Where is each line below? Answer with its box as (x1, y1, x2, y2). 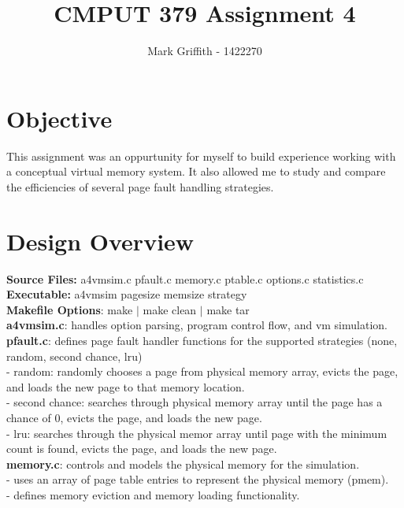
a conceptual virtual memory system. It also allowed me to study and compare (6, 163, 386, 180)
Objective (6, 102, 113, 134)
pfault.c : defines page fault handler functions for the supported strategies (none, (6, 332, 398, 348)
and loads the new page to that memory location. (6, 378, 245, 395)
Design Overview (6, 224, 195, 257)
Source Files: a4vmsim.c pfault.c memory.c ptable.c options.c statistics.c (6, 270, 364, 287)
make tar (206, 301, 250, 317)
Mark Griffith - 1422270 (147, 43, 262, 59)
